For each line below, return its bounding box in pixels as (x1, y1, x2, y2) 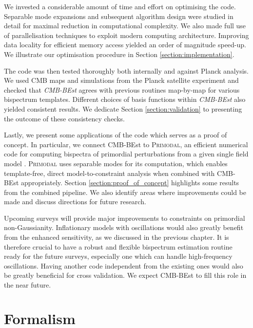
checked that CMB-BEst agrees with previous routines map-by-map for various (4, 84, 240, 95)
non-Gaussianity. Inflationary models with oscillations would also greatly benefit (4, 222, 244, 232)
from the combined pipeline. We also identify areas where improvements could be (4, 187, 246, 197)
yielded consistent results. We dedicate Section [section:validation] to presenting (4, 103, 242, 114)
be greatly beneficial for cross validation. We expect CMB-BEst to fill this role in (4, 270, 247, 280)
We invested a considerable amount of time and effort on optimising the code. (4, 1, 236, 11)
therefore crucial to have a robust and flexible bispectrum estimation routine (4, 241, 233, 251)
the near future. (4, 280, 51, 290)
